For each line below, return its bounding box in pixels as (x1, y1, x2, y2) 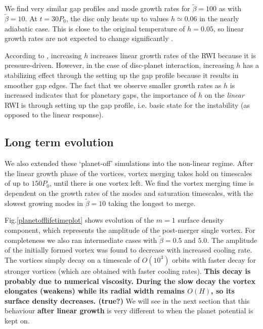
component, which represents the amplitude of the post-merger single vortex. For (5, 224, 255, 235)
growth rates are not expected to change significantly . (5, 33, 173, 44)
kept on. (5, 315, 30, 325)
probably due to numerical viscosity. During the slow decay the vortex (5, 275, 255, 286)
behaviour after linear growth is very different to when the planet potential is (5, 305, 253, 316)
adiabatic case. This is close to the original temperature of (5, 23, 185, 33)
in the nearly (199, 13, 239, 24)
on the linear (204, 90, 244, 100)
